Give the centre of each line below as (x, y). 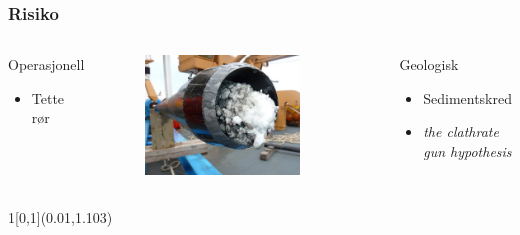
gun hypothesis (467, 151)
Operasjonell (46, 64)
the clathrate (461, 131)
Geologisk (429, 64)
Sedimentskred (467, 97)
